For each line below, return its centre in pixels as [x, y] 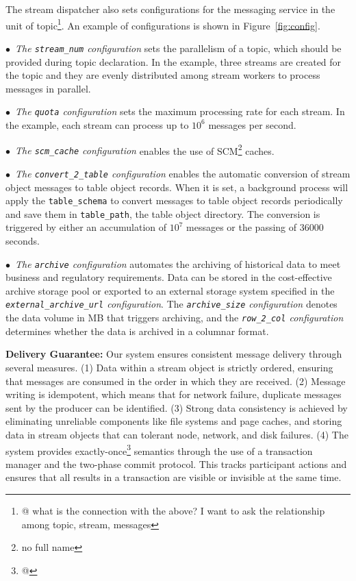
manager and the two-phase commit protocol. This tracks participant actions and [176, 463]
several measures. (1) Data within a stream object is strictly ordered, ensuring [169, 367]
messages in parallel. [48, 88]
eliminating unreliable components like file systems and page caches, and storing [174, 421]
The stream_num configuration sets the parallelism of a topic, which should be [178, 48]
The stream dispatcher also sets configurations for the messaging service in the [170, 9]
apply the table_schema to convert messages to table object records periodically [174, 200]
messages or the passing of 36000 [255, 227]
